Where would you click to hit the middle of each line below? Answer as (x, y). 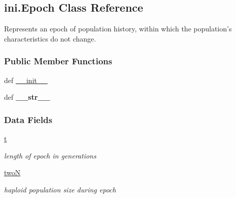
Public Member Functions (58, 61)
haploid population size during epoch (60, 189)
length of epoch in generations (50, 155)
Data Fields (28, 119)
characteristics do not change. (50, 38)
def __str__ (27, 97)
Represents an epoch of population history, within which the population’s (118, 29)
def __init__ (26, 80)
